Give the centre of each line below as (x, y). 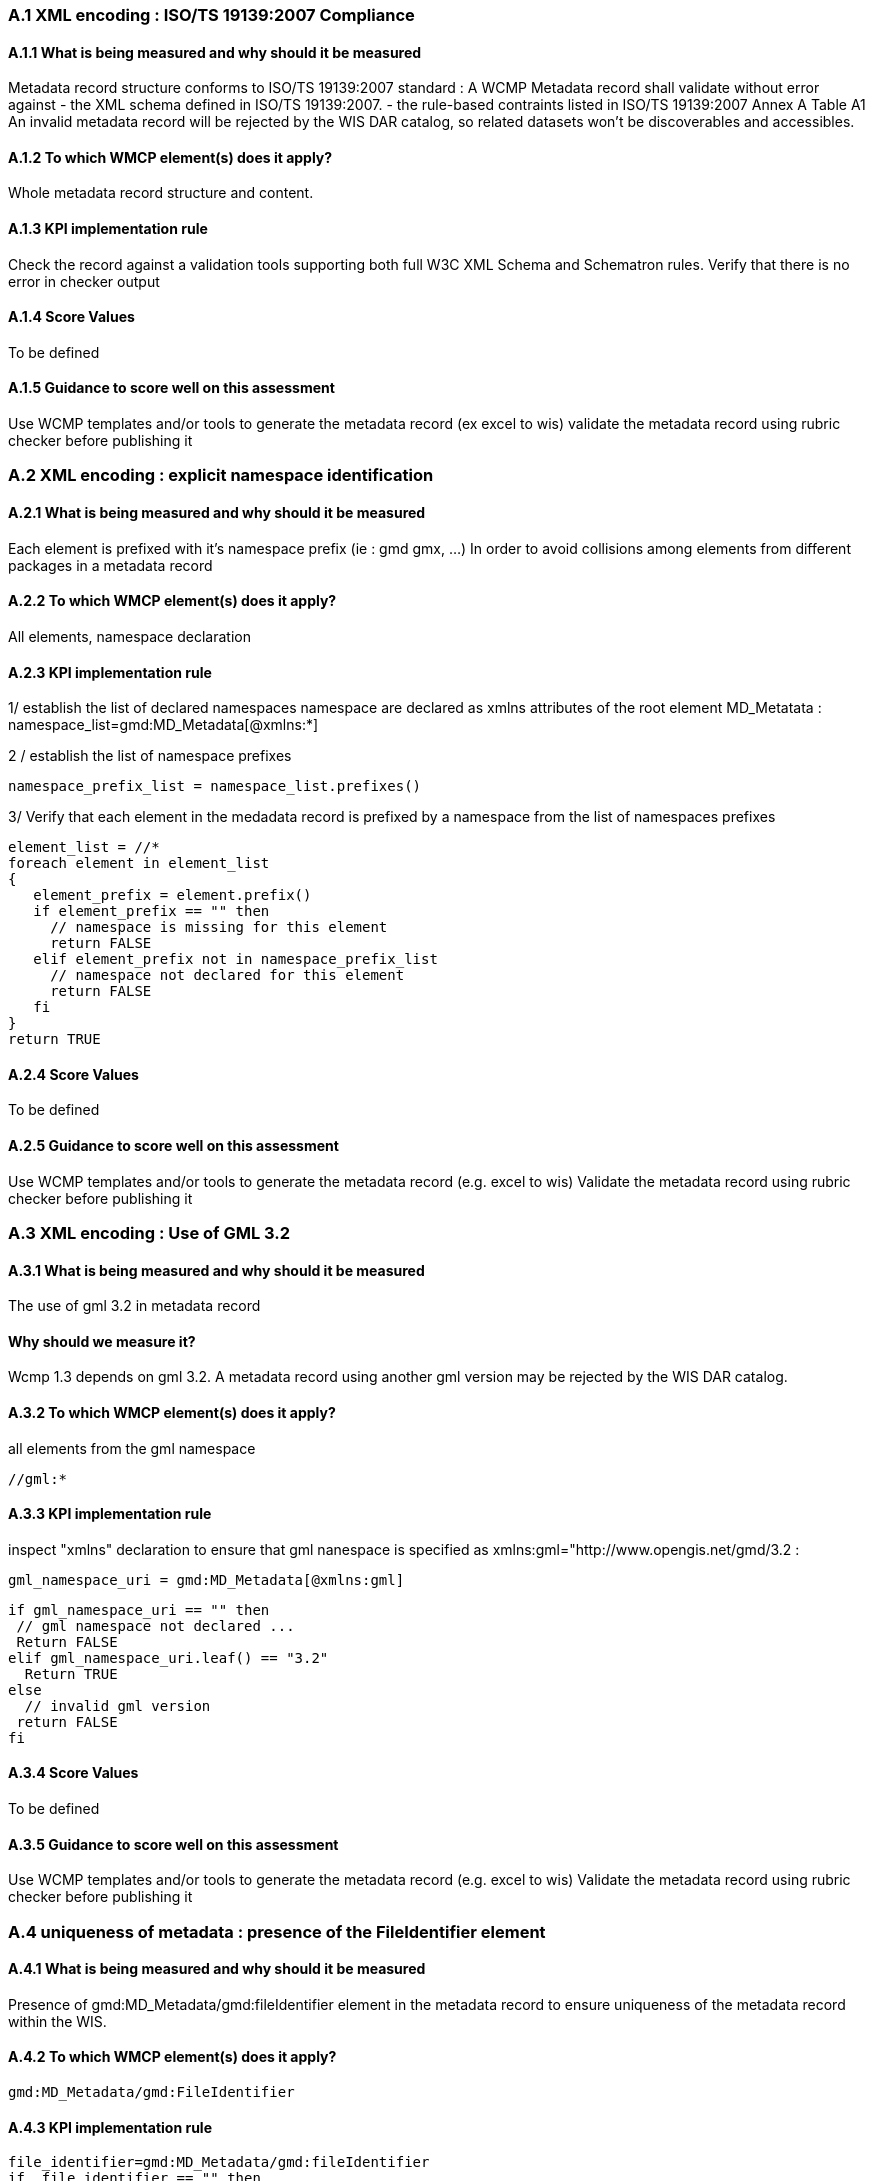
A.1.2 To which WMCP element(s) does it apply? (170, 157)
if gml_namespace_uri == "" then (139, 1609)
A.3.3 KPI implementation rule (110, 1514)
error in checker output (84, 281)
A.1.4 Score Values (71, 317)
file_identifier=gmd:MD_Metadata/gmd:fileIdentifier (219, 2162)
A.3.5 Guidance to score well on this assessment (173, 1844)
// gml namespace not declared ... (155, 1625)
